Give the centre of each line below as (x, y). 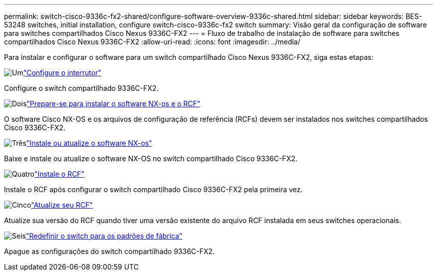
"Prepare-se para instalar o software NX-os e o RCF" (113, 104)
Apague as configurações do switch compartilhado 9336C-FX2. (109, 251)
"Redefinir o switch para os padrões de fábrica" (104, 236)
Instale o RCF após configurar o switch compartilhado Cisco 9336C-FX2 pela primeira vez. (153, 189)
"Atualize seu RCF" (62, 205)
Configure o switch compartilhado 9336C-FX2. (81, 88)
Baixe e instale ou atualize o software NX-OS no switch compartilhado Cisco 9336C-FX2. (151, 158)
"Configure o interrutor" (62, 73)
